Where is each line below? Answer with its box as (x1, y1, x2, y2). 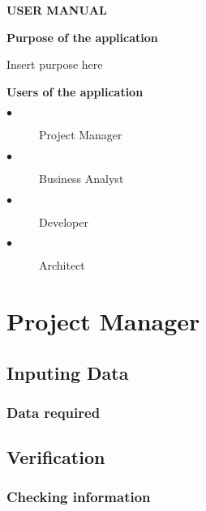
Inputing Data (6, 360, 129, 385)
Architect (39, 257, 85, 274)
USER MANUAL (6, 2, 107, 18)
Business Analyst (39, 169, 124, 186)
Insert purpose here (6, 56, 103, 73)
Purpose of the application (6, 28, 158, 45)
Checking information (6, 487, 151, 507)
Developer (39, 213, 88, 230)
